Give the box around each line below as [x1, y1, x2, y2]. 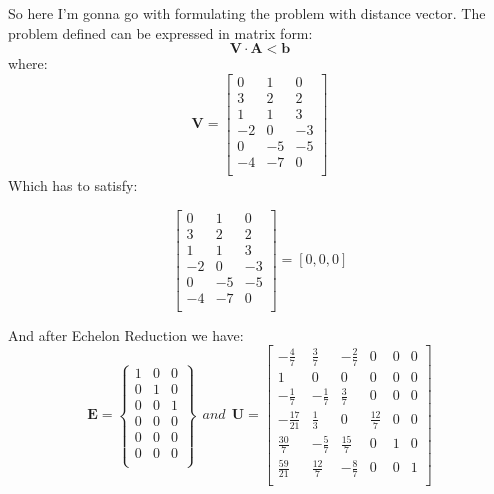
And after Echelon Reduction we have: [8, 324, 244, 345]
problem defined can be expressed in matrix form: [8, 22, 313, 43]
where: [8, 53, 48, 74]
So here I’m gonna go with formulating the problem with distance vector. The [8, 3, 486, 23]
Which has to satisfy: [8, 175, 138, 195]
